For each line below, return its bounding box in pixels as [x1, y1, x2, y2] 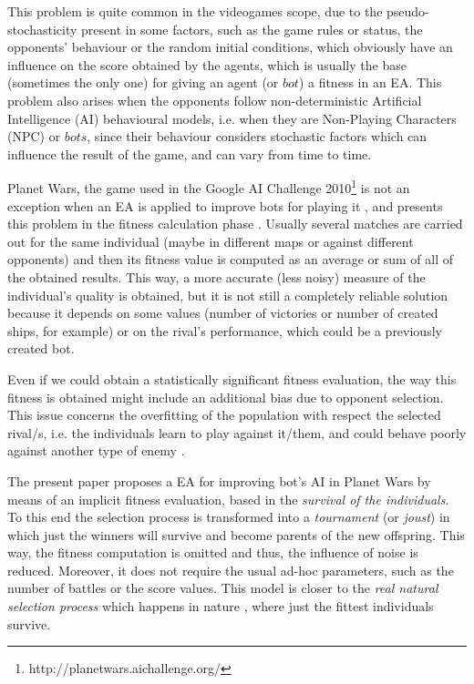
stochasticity [7, 19, 77, 38]
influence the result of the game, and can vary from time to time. [7, 144, 372, 163]
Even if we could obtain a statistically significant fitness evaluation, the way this [7, 369, 457, 388]
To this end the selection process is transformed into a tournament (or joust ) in [7, 507, 450, 526]
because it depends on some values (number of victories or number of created [7, 303, 438, 322]
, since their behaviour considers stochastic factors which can [87, 127, 428, 146]
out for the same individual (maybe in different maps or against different [7, 231, 414, 250]
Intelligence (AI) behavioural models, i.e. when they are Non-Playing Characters [7, 108, 457, 128]
